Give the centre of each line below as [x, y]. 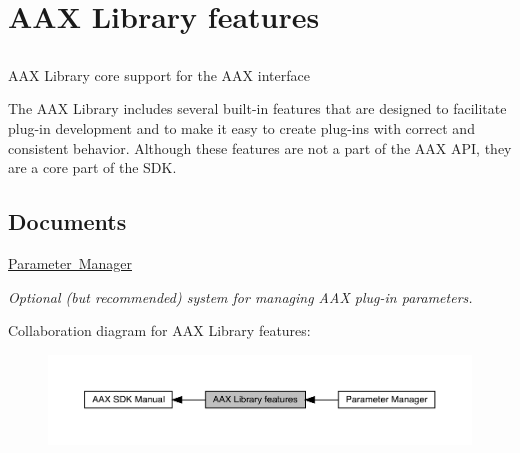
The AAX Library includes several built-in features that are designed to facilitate [257, 108]
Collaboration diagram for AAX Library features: [159, 330]
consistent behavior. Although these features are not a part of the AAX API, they [260, 147]
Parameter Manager [70, 262]
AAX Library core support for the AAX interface [159, 74]
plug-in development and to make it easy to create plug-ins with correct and [241, 127]
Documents [67, 221]
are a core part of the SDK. [92, 167]
